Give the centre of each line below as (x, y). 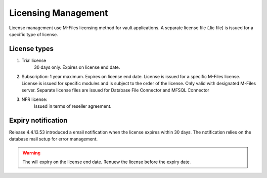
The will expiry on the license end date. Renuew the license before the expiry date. (107, 162)
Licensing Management (59, 13)
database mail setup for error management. (53, 139)
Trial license (34, 60)
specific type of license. (34, 34)
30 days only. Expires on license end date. (77, 67)
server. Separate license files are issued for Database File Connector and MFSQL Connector (115, 90)
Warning (31, 153)
